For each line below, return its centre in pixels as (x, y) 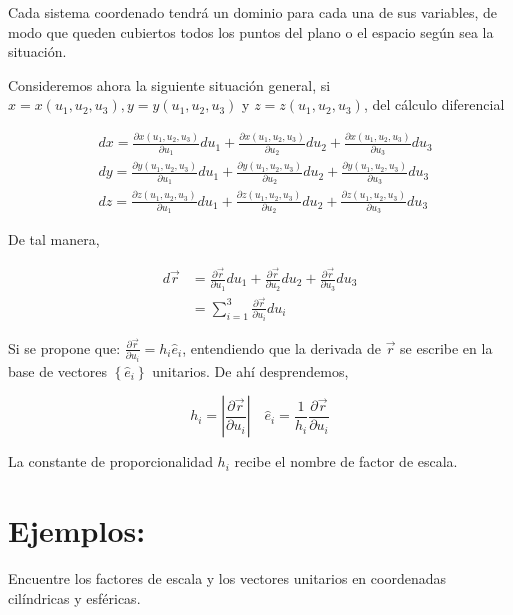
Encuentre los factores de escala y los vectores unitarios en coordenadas (227, 578)
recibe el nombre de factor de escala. (346, 461)
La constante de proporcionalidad (110, 461)
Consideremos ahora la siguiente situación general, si (169, 84)
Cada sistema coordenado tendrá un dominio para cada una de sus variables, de (252, 12)
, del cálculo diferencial (434, 104)
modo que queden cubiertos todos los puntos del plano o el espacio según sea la (251, 31)
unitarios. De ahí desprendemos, (250, 370)
